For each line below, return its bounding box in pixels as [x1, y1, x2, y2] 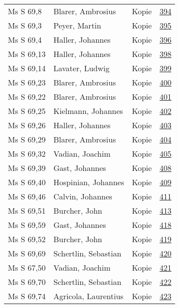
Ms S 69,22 [8, 91, 46, 102]
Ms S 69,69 [8, 248, 46, 259]
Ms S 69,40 [8, 176, 46, 188]
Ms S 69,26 [8, 119, 46, 131]
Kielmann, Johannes [53, 105, 123, 116]
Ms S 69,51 [8, 205, 46, 216]
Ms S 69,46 [8, 191, 46, 202]
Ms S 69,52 [8, 233, 46, 245]
